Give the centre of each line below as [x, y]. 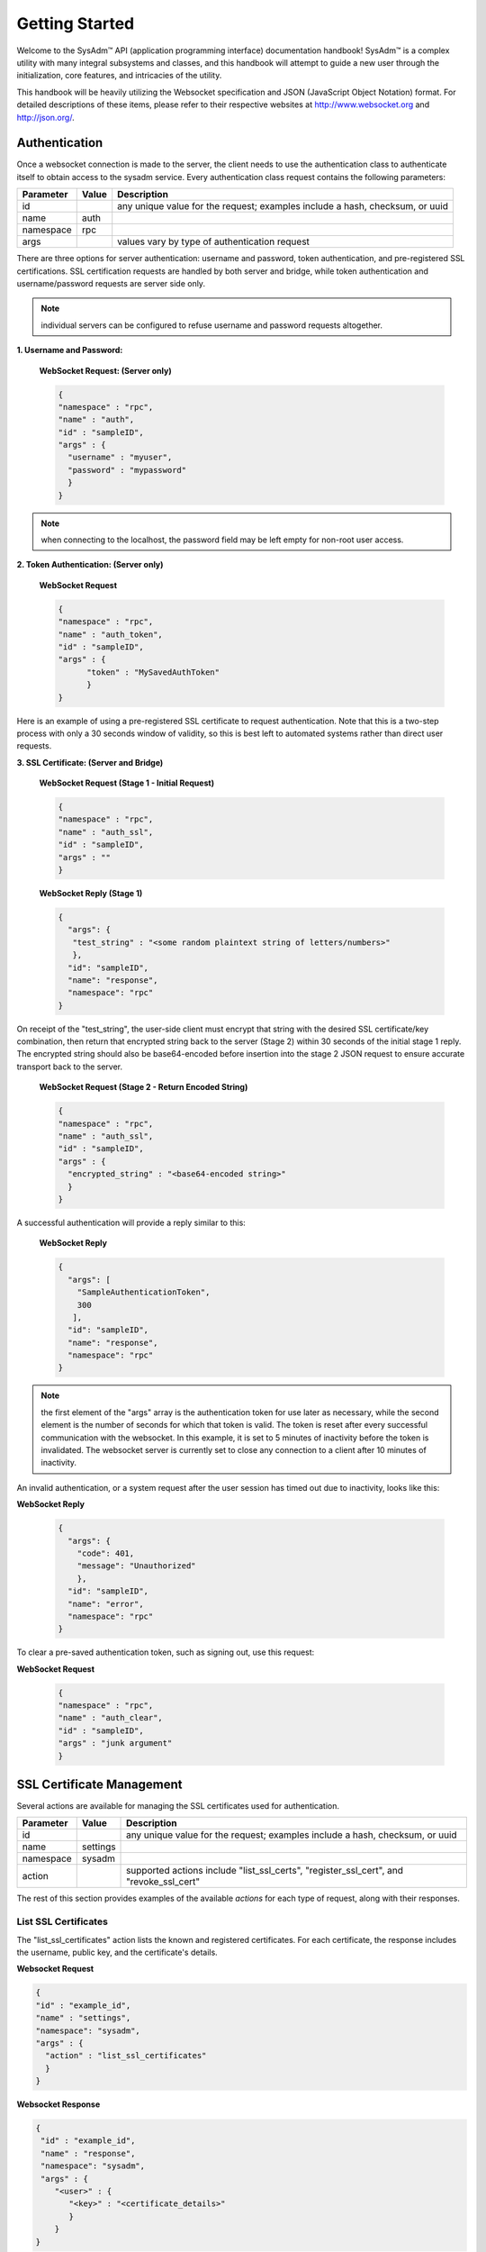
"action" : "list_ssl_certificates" [126, 2056]
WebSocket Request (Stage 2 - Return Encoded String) [144, 1087]
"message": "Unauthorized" [137, 1566]
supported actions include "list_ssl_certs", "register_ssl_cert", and [265, 1871]
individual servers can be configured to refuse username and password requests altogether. [211, 325]
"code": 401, [106, 1553]
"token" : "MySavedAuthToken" [153, 672]
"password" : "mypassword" [127, 470]
